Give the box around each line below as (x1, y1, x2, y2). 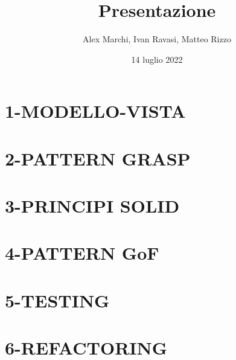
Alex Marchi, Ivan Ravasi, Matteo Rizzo (83, 33, 231, 45)
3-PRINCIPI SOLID (5, 193, 180, 218)
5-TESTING (5, 288, 110, 312)
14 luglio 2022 (131, 53, 183, 65)
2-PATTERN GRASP (5, 146, 191, 170)
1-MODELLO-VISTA (5, 98, 186, 123)
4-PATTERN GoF (5, 240, 159, 265)
